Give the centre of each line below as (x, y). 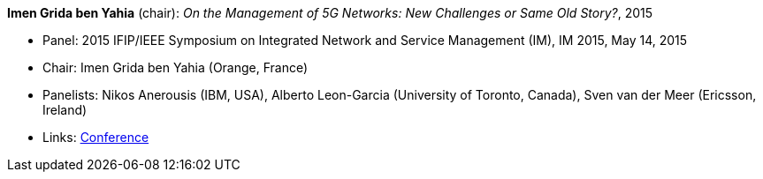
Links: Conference (96, 137)
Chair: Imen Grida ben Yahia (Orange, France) (175, 67)
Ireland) (65, 110)
